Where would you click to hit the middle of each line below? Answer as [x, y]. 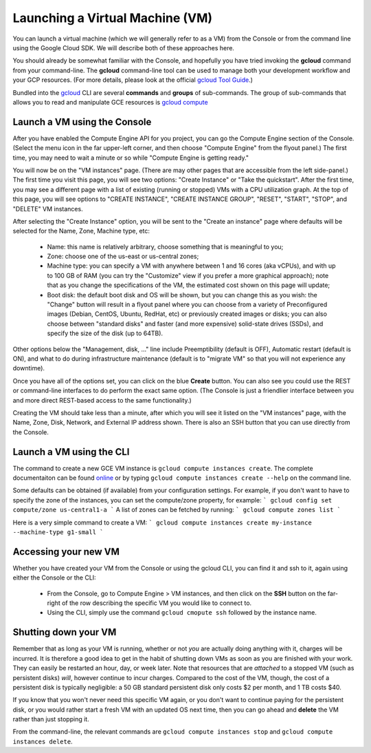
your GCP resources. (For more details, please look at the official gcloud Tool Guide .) [133, 80]
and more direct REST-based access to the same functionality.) [102, 400]
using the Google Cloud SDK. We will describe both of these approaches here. [124, 47]
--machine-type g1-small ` [58, 532]
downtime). [29, 368]
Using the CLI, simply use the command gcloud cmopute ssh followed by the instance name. [182, 613]
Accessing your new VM [66, 552]
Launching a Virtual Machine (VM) [113, 18]
